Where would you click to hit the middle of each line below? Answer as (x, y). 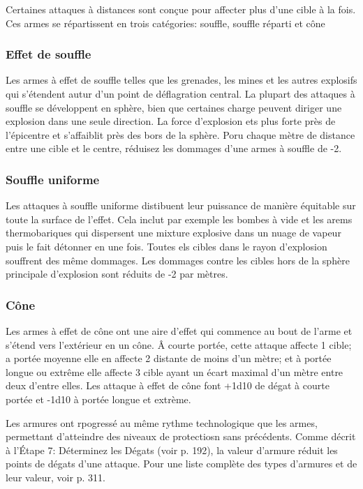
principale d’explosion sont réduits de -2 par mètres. (117, 274)
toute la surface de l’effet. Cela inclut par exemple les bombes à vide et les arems (179, 219)
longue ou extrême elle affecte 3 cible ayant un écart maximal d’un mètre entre (175, 371)
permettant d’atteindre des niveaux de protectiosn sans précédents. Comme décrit (181, 436)
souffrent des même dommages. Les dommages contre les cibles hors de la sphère (178, 260)
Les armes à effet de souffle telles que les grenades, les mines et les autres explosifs (181, 80)
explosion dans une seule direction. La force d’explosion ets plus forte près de (171, 121)
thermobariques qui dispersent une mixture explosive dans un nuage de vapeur (173, 233)
